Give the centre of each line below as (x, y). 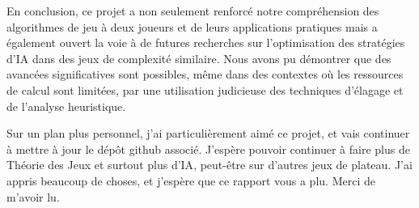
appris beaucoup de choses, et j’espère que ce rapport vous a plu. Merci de (191, 180)
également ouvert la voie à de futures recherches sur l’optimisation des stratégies (206, 42)
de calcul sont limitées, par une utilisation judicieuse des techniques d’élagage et (205, 89)
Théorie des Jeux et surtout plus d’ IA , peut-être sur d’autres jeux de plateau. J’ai (209, 165)
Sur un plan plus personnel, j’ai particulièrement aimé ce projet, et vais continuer (208, 133)
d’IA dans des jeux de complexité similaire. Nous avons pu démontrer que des (199, 58)
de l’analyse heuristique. (66, 106)
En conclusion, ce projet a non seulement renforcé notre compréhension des (193, 11)
